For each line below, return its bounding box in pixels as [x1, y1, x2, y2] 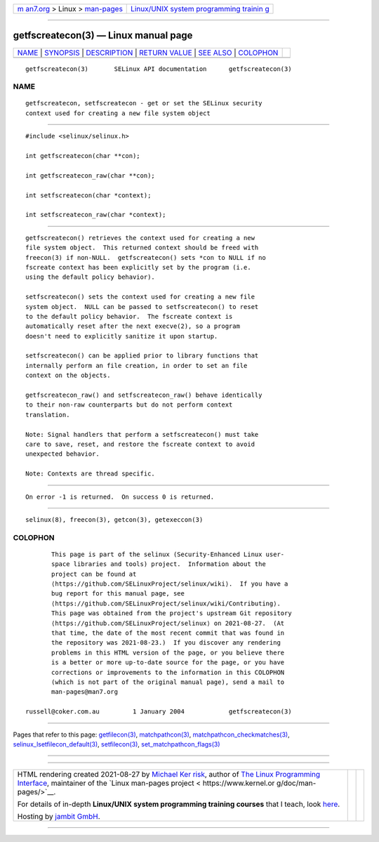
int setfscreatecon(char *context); [25, 191, 152, 199]
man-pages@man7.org [51, 688, 119, 696]
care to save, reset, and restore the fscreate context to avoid [25, 440, 255, 448]
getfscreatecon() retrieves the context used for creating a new [25, 234, 255, 242]
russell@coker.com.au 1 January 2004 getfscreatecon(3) [25, 708, 292, 716]
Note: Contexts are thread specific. [25, 470, 156, 478]
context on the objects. [25, 371, 111, 379]
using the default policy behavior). [25, 273, 156, 281]
